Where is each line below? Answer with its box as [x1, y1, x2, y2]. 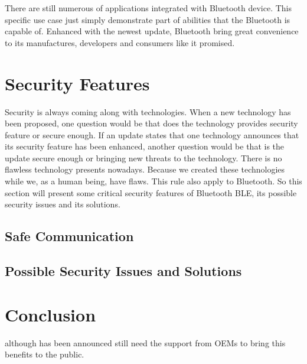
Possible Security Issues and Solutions [5, 262, 242, 280]
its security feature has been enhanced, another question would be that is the [5, 140, 285, 152]
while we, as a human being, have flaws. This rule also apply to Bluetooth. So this [5, 175, 302, 187]
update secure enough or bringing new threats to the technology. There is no [5, 151, 282, 164]
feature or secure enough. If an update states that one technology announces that [5, 128, 299, 141]
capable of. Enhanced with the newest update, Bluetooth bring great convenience [5, 25, 299, 37]
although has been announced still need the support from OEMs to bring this [5, 336, 286, 349]
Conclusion [5, 302, 96, 326]
